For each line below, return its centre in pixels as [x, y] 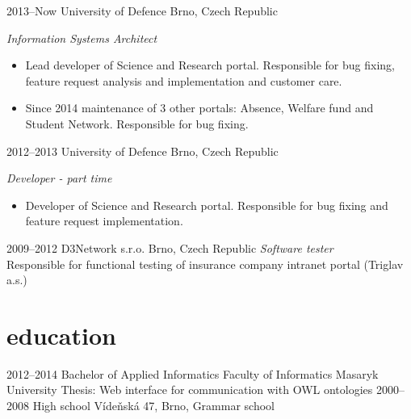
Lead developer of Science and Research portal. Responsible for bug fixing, [210, 65]
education [61, 335]
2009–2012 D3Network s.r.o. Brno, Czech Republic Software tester [170, 247]
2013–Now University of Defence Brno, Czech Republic [142, 10]
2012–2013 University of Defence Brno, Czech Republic [143, 151]
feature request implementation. [104, 221]
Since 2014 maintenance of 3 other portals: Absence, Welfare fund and [199, 108]
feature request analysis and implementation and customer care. [184, 80]
